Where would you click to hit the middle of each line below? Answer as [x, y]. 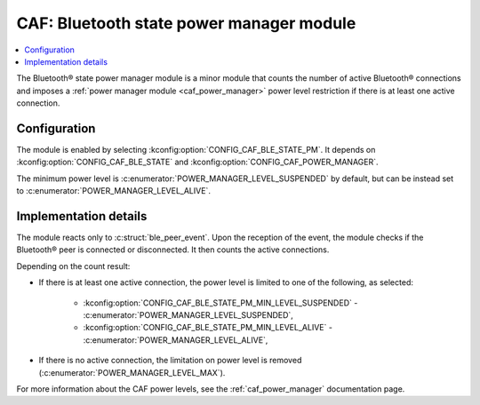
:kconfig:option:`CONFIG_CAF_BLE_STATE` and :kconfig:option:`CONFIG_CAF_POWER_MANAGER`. [197, 162]
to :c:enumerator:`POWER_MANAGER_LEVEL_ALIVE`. [113, 191]
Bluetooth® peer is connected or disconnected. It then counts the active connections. [173, 250]
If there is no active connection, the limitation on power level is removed [170, 361]
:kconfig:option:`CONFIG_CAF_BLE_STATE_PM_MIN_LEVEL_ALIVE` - [208, 328]
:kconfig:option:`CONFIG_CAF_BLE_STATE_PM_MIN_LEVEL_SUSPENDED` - [220, 303]
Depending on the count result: [73, 266]
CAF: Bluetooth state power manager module [186, 23]
